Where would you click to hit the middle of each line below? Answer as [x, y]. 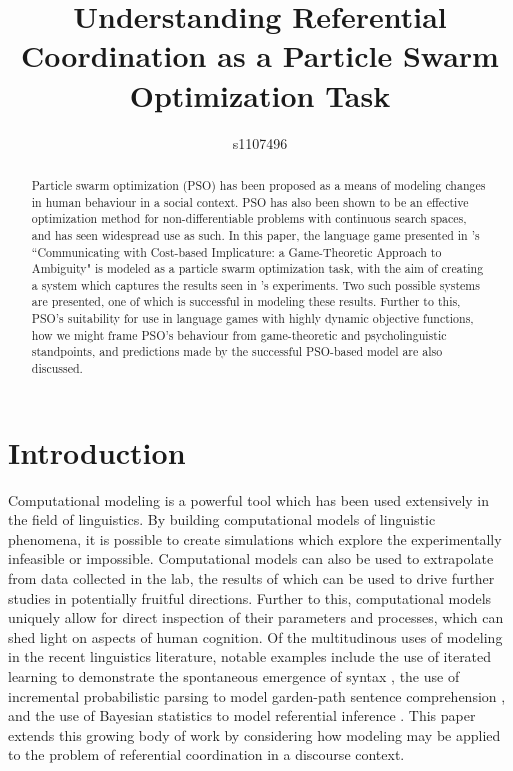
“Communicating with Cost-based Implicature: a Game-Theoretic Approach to [236, 251]
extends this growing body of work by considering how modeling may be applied [254, 734]
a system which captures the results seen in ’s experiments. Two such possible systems [255, 284]
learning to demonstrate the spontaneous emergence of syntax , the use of [234, 676]
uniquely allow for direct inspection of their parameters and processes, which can [256, 617]
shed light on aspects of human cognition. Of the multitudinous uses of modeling [255, 636]
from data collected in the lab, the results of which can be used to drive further [251, 578]
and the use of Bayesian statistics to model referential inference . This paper [242, 715]
